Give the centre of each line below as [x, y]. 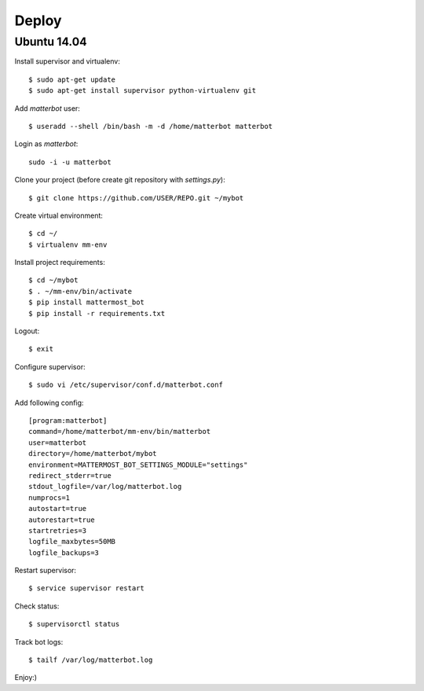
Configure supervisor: [50, 366]
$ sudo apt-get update [72, 79]
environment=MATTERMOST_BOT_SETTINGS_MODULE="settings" [138, 465]
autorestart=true [62, 520]
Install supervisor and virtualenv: [68, 61]
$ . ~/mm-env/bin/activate [80, 291]
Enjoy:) [26, 678]
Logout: [27, 331]
